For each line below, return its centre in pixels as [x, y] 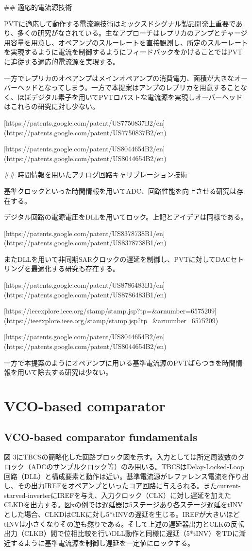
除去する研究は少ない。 [75, 372]
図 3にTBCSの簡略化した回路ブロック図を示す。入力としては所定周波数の [121, 457]
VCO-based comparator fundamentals [101, 436]
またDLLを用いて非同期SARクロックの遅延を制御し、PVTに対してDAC [117, 259]
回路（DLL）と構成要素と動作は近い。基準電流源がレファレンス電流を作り [123, 476]
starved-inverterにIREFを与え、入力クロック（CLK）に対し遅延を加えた [118, 495]
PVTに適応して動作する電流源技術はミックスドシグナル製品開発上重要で [120, 23]
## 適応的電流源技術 [38, 7]
